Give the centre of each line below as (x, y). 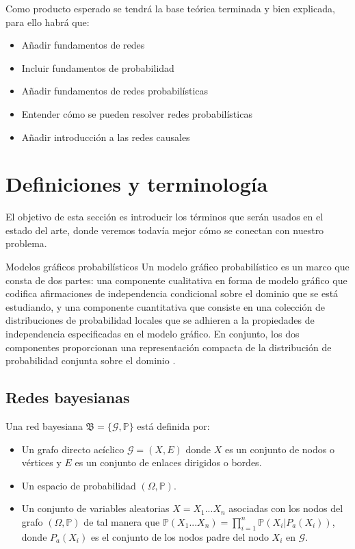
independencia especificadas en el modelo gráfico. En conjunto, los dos (153, 334)
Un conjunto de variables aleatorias (95, 508)
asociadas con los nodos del (286, 508)
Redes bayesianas (68, 397)
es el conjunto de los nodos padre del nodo (180, 536)
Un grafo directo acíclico (73, 449)
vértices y (41, 462)
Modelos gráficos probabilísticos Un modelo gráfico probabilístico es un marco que (177, 267)
